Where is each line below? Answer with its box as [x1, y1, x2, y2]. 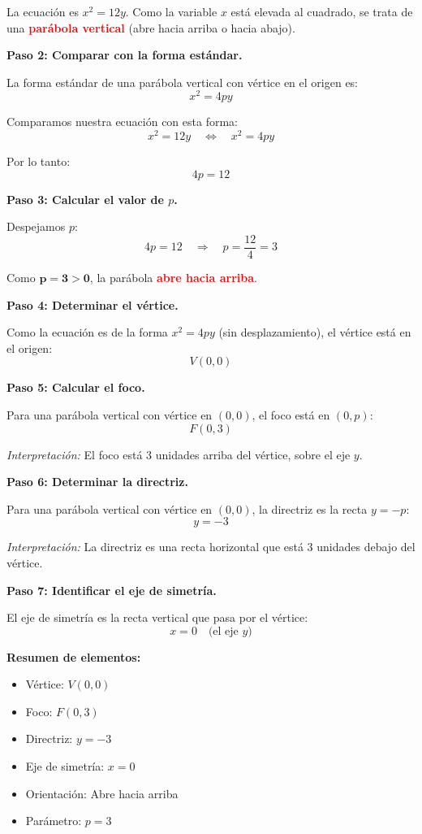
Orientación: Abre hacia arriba [25, 784, 179, 801]
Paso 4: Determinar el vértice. [6, 296, 179, 313]
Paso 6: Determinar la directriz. [6, 473, 188, 490]
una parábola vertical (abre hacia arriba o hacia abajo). [6, 19, 295, 36]
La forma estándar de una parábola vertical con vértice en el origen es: [6, 73, 359, 90]
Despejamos [6, 218, 66, 235]
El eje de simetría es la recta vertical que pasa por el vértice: [6, 609, 308, 626]
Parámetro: [25, 812, 82, 829]
